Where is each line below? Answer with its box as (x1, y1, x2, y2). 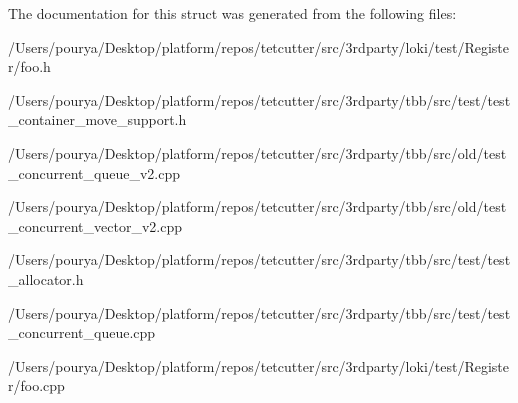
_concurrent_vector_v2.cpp (8, 215, 182, 236)
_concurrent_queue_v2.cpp (8, 162, 180, 183)
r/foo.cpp (8, 375, 65, 396)
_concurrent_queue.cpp (8, 322, 156, 343)
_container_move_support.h (8, 109, 187, 130)
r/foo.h (8, 56, 51, 77)
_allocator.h (8, 268, 84, 289)
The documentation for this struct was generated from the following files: (8, 3, 457, 23)
